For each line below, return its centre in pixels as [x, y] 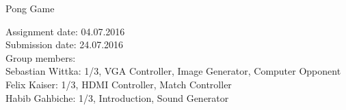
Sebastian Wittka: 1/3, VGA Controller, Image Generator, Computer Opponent [173, 71]
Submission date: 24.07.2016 [65, 44]
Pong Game [30, 8]
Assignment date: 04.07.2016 [65, 31]
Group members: [41, 57]
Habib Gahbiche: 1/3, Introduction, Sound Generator [117, 97]
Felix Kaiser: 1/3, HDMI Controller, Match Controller [119, 84]
